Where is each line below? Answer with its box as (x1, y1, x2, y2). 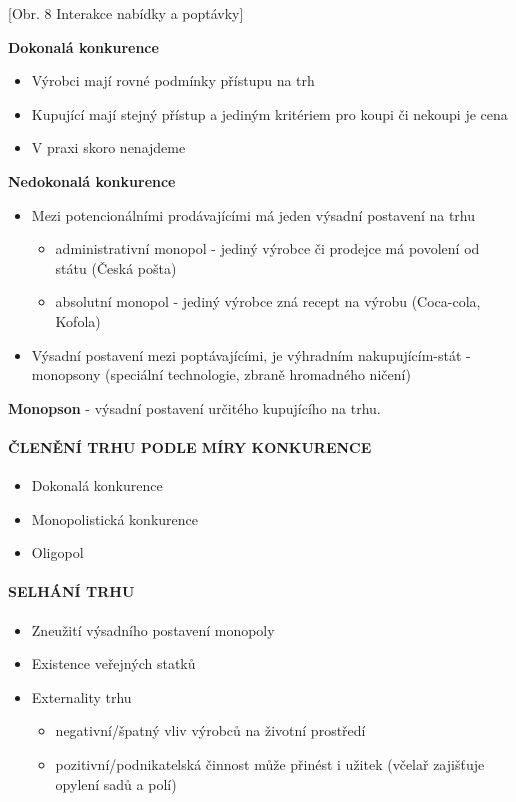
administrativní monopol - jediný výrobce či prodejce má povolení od (55, 238, 480, 259)
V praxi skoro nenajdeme (31, 137, 186, 158)
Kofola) (55, 310, 101, 331)
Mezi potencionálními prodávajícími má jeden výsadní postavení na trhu (31, 204, 476, 225)
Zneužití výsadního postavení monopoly (31, 619, 275, 640)
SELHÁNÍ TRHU (8, 581, 135, 602)
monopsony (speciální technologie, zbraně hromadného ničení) (31, 364, 411, 385)
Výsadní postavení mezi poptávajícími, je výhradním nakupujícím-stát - (31, 344, 471, 365)
